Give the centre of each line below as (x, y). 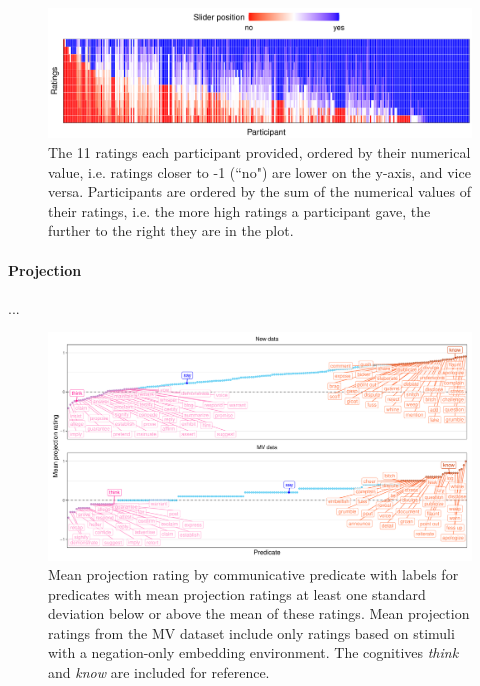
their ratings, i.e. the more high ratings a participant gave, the (239, 210)
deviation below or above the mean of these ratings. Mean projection (259, 613)
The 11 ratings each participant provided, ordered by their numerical (259, 152)
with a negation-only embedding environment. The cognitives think (253, 652)
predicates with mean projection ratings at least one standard (237, 593)
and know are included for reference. (159, 672)
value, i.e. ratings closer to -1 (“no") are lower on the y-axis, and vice (259, 171)
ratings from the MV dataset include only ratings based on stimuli (251, 632)
